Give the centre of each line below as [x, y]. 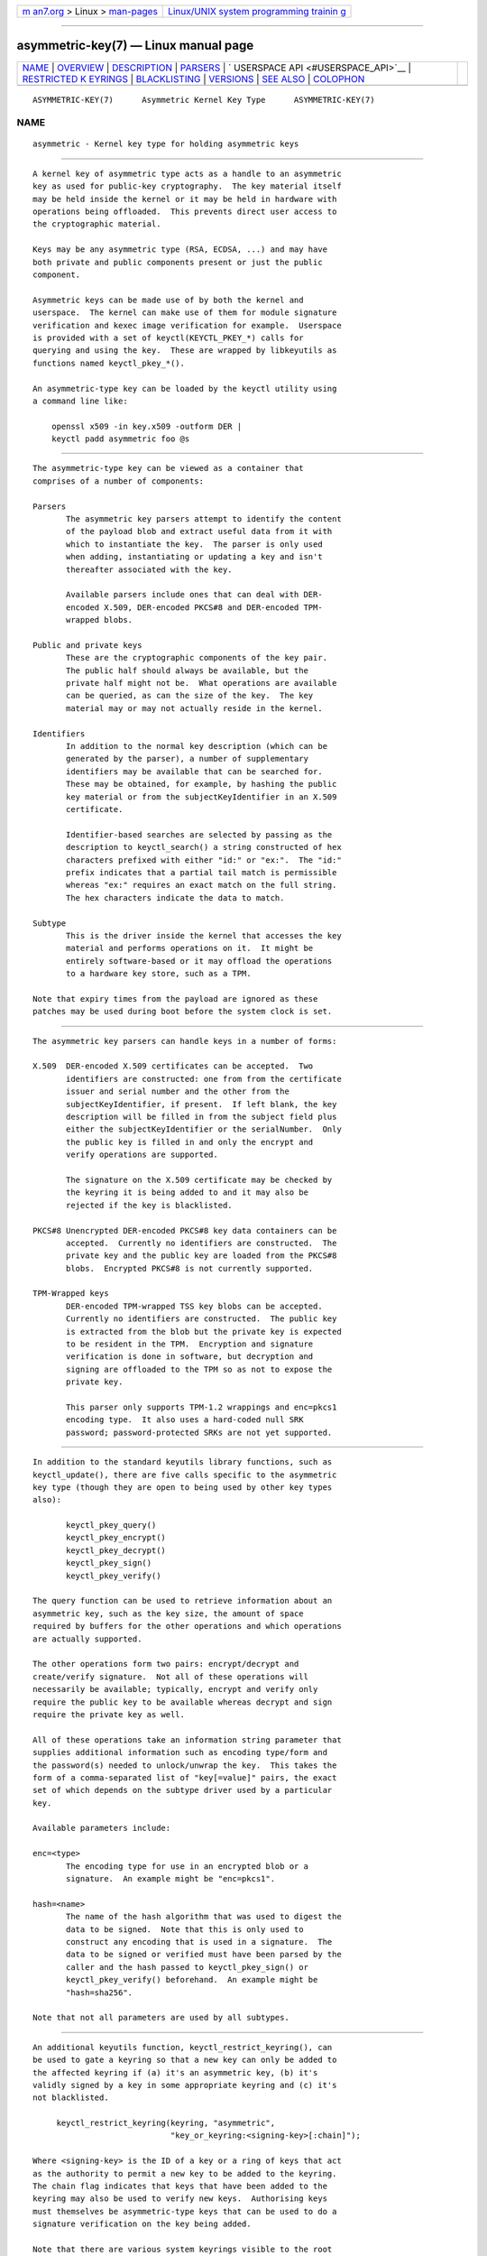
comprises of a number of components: [119, 481]
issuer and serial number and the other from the [178, 1091]
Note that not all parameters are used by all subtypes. [161, 2018]
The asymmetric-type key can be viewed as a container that [168, 468]
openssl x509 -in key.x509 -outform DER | [147, 426]
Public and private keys [87, 645]
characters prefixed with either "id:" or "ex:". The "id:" [204, 860]
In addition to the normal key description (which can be [197, 746]
